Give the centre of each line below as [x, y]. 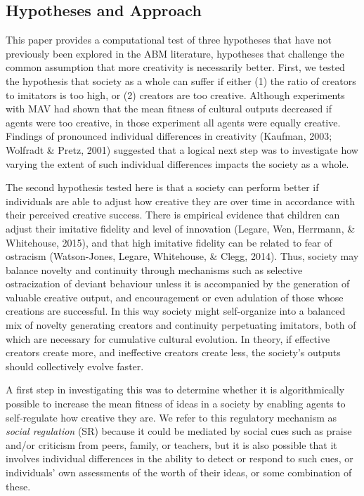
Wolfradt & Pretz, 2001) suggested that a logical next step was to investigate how [182, 149]
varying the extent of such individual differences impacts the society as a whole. [177, 163]
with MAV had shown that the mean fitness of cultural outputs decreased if [169, 109]
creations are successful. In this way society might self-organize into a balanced [176, 311]
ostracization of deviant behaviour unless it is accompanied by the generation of [178, 283]
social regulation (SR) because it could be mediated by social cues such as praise [179, 431]
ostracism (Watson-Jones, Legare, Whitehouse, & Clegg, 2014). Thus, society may [182, 256]
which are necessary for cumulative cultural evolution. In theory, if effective [168, 338]
